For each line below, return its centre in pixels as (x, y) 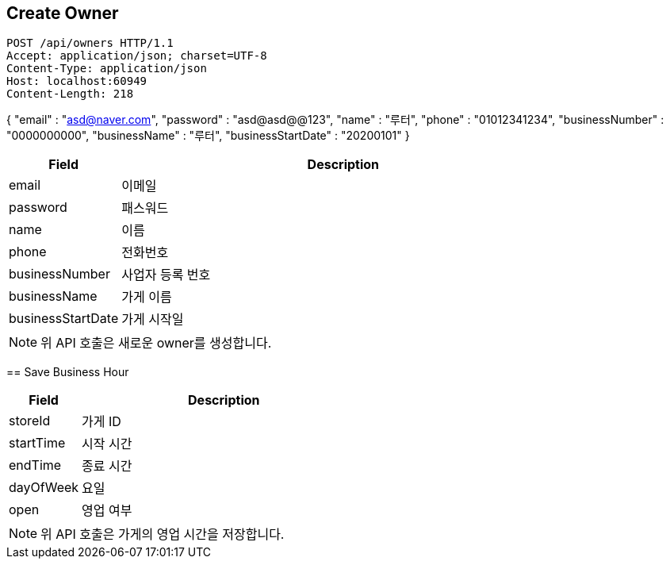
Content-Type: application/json (107, 69)
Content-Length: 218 (70, 94)
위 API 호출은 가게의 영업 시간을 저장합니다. (163, 534)
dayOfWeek (44, 488)
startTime (37, 443)
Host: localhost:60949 (77, 81)
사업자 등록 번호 (166, 275)
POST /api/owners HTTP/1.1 (90, 43)
